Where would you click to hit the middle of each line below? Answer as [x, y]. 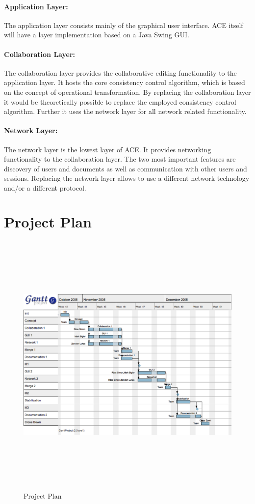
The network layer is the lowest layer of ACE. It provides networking [108, 149]
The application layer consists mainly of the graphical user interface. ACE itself [124, 25]
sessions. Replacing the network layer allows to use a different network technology [127, 178]
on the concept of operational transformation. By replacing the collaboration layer [127, 92]
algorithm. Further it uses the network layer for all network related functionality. [125, 111]
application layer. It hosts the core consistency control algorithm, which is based [125, 82]
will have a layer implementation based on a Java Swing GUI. [97, 35]
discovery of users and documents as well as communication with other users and [126, 168]
